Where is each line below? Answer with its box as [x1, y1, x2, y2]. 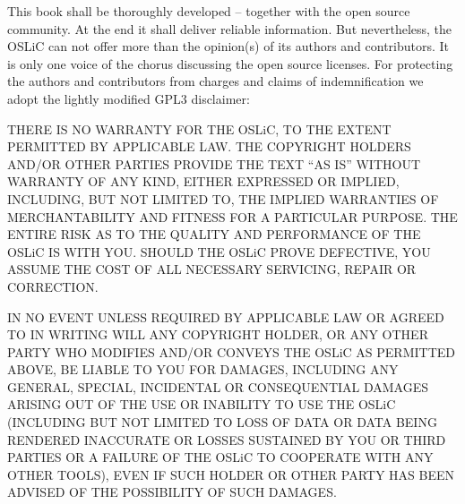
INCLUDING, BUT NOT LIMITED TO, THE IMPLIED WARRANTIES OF [7, 189, 439, 208]
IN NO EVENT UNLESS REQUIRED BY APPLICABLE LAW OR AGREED [7, 307, 444, 326]
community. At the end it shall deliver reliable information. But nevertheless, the [7, 19, 452, 38]
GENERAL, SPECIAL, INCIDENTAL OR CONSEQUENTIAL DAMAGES [7, 377, 429, 396]
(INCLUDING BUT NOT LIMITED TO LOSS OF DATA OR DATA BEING [7, 413, 437, 431]
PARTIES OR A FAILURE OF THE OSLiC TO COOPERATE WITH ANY [7, 448, 434, 466]
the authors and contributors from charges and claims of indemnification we [7, 72, 424, 90]
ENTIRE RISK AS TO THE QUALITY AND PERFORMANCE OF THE [7, 225, 421, 243]
